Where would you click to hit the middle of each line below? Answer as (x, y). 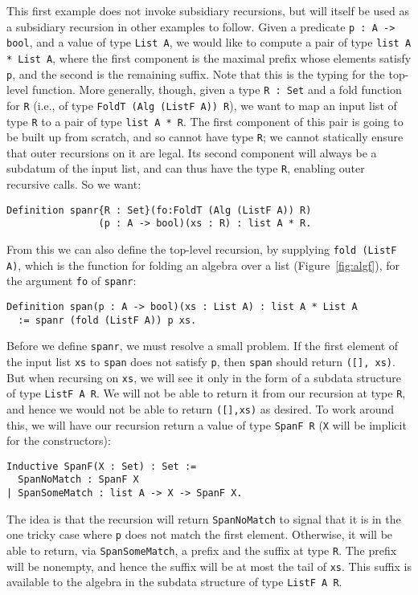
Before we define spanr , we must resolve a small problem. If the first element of (203, 346)
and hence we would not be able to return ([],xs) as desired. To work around (201, 408)
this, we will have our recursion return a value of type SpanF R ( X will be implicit (207, 424)
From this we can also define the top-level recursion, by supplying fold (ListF (202, 249)
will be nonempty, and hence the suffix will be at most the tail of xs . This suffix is (209, 566)
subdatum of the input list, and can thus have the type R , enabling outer (186, 168)
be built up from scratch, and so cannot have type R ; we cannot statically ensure (205, 137)
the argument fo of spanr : (72, 281)
